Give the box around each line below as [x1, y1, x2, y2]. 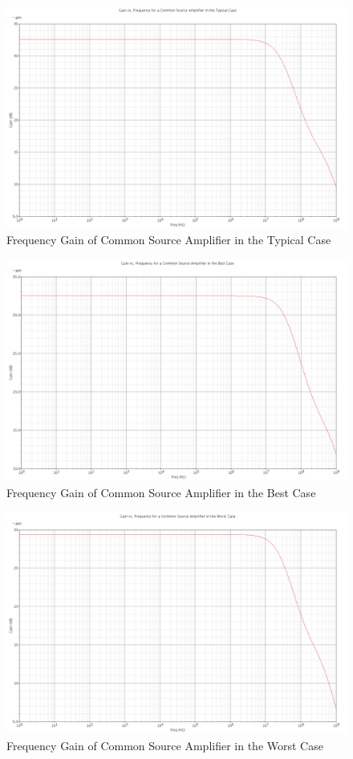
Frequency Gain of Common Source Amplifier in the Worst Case [6, 737, 323, 753]
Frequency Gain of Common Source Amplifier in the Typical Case [6, 231, 331, 248]
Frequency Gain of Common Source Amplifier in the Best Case [6, 484, 316, 500]
